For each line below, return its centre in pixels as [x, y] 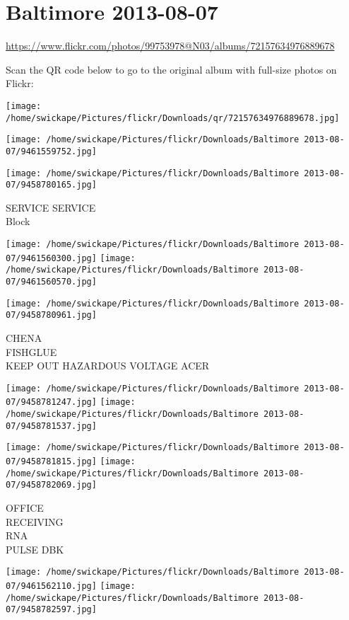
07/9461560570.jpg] [51, 282]
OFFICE [25, 507]
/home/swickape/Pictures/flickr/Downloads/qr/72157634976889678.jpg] [173, 118]
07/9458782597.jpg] [51, 610]
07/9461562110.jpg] [51, 586]
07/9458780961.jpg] [51, 315]
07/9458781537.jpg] [51, 426]
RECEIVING [35, 521]
